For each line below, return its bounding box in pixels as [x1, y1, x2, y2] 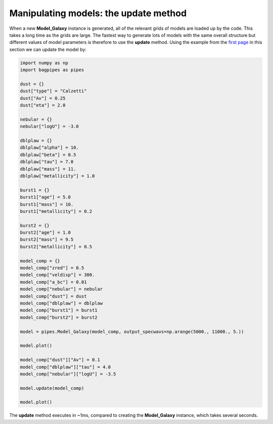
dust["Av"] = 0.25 [20, 95, 66, 101]
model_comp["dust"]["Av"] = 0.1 [20, 357, 101, 363]
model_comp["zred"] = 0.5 [20, 265, 84, 271]
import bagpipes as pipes [20, 67, 84, 73]
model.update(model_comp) [20, 385, 84, 391]
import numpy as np [20, 60, 68, 66]
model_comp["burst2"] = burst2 [20, 314, 98, 320]
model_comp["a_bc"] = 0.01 [20, 279, 87, 285]
